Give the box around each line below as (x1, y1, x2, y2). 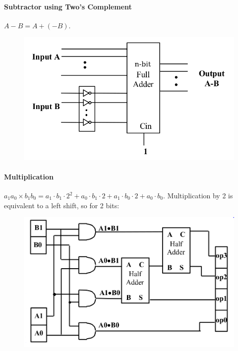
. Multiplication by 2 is (163, 190, 233, 201)
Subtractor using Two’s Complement (4, 1, 132, 11)
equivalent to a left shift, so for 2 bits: (4, 200, 119, 210)
